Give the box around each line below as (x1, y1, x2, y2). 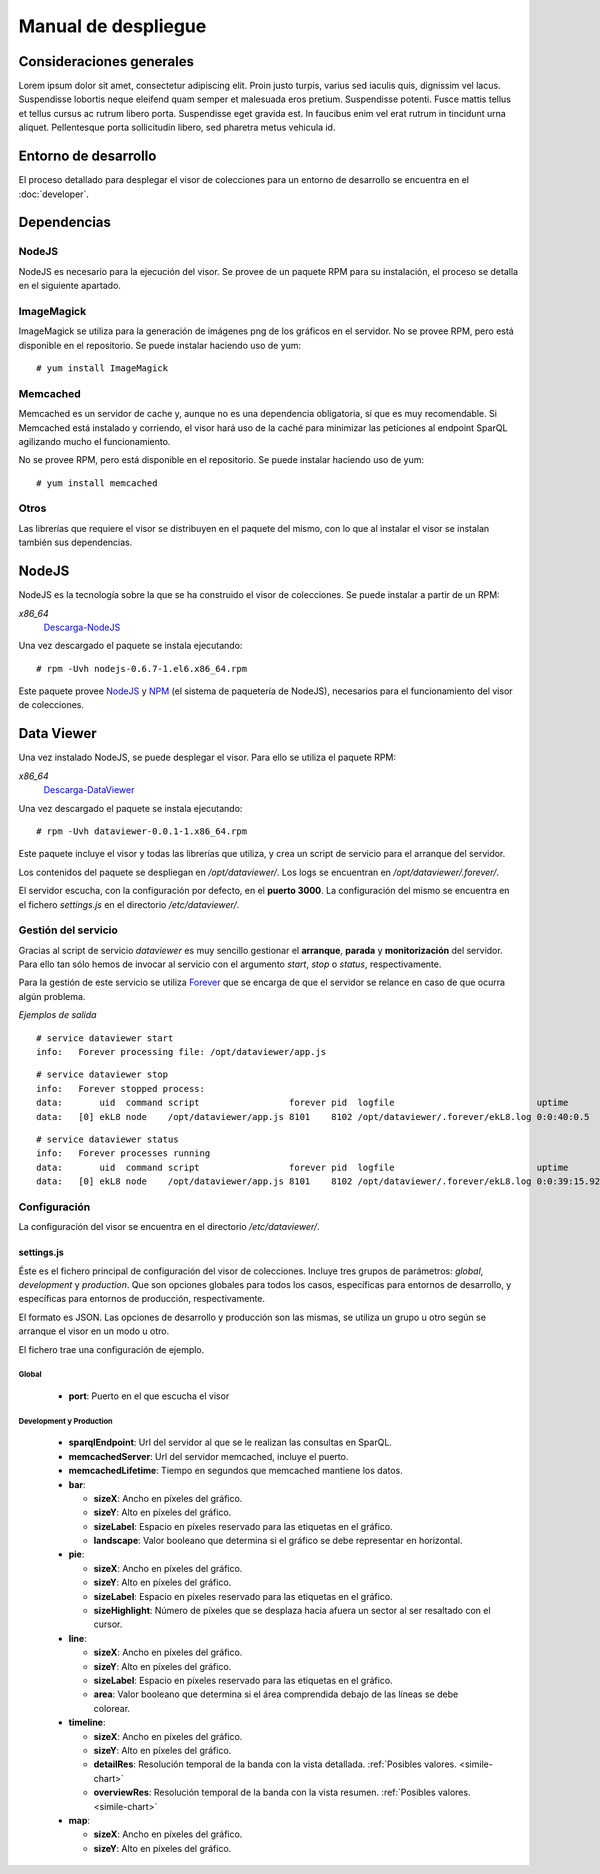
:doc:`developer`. (18, 188, 90, 200)
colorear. (93, 1702, 130, 1714)
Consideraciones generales (18, 53, 195, 70)
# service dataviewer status (36, 1133, 179, 1145)
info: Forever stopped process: (36, 1083, 205, 1094)
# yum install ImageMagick (36, 363, 169, 374)
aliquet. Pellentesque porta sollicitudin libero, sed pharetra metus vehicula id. (18, 121, 336, 134)
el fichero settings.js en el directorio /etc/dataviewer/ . (18, 898, 240, 910)
